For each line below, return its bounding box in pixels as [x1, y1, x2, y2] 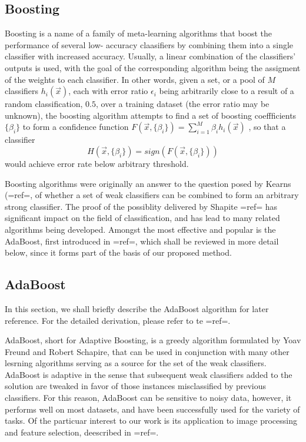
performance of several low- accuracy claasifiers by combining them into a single [5, 38, 294, 51]
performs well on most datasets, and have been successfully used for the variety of [5, 403, 300, 415]
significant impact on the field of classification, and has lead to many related [5, 212, 280, 224]
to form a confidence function [22, 120, 129, 133]
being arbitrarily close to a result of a [159, 85, 294, 97]
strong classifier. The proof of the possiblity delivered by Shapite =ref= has [5, 200, 278, 212]
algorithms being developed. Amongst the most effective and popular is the [5, 223, 276, 235]
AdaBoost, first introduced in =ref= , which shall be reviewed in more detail [5, 235, 279, 247]
